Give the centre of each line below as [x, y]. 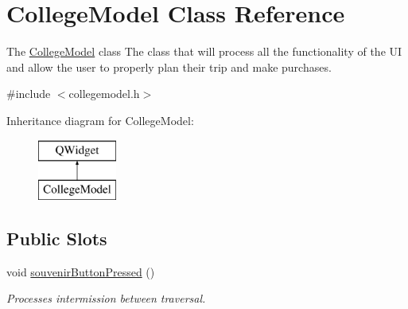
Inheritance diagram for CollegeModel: [100, 120]
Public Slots [57, 239]
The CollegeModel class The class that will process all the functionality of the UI [204, 51]
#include [29, 94]
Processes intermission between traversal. [106, 298]
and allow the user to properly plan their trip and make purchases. [169, 66]
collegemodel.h [104, 94]
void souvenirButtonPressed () [81, 271]
